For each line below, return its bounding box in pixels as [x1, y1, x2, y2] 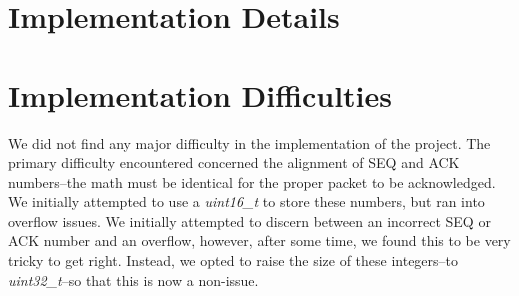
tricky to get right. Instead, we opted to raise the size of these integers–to [8, 250, 459, 271]
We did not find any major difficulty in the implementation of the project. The [8, 132, 491, 153]
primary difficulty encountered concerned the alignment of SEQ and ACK [8, 152, 460, 173]
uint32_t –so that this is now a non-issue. [8, 269, 259, 290]
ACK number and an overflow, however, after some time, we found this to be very [8, 230, 511, 251]
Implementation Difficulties [8, 74, 393, 115]
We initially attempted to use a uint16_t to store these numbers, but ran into [8, 191, 485, 212]
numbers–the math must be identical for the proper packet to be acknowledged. [8, 171, 496, 192]
